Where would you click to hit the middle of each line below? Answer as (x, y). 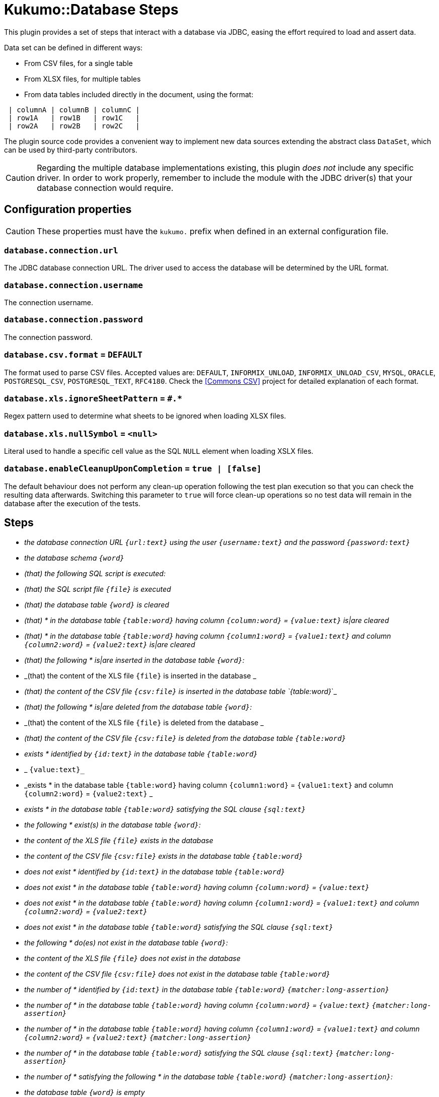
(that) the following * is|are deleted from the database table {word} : (138, 707)
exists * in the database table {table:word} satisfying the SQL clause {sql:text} (165, 809)
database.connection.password (74, 320)
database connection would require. (105, 188)
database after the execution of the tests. (72, 503)
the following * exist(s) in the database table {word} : (113, 825)
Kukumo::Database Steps (91, 10)
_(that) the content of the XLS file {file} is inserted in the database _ (140, 675)
